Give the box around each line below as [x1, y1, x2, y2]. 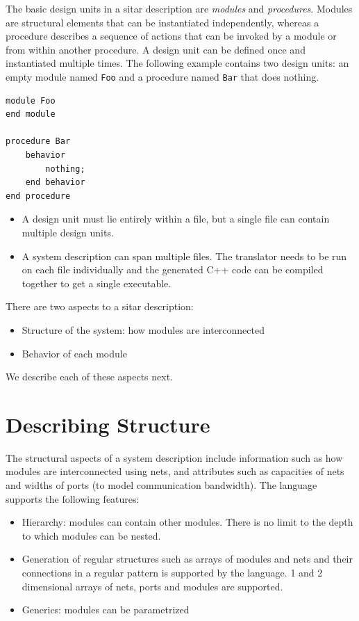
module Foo [6, 95, 56, 106]
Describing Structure [6, 410, 210, 438]
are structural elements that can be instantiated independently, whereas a [6, 15, 319, 29]
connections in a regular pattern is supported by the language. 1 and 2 [22, 565, 323, 579]
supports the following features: [6, 491, 140, 506]
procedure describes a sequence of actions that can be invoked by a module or [6, 29, 337, 43]
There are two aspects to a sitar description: [6, 299, 194, 314]
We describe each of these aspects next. [6, 369, 174, 384]
